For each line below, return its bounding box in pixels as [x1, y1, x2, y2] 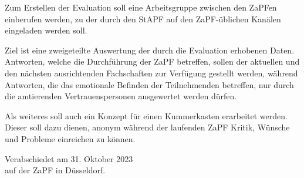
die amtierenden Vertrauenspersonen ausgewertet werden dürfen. [5, 90, 237, 102]
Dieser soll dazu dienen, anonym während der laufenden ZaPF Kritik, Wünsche [5, 121, 290, 133]
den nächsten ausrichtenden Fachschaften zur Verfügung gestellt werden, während [5, 66, 298, 79]
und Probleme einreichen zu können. [5, 132, 136, 145]
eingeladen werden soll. [5, 24, 87, 36]
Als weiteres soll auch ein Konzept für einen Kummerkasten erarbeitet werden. [5, 109, 288, 122]
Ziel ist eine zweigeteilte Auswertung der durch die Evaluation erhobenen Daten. [5, 43, 295, 56]
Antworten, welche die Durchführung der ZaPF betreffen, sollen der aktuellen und [5, 55, 300, 68]
